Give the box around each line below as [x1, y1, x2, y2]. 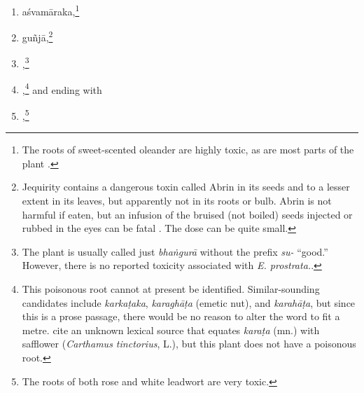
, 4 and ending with [22, 80, 102, 97]
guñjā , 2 [22, 28, 53, 44]
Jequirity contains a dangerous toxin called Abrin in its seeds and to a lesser [22, 179, 350, 194]
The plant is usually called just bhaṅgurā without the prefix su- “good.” [22, 244, 328, 258]
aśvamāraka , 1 [22, 2, 80, 18]
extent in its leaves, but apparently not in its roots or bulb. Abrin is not [22, 193, 332, 208]
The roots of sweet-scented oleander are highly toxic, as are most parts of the [22, 142, 354, 157]
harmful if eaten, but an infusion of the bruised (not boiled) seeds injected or [22, 207, 353, 221]
